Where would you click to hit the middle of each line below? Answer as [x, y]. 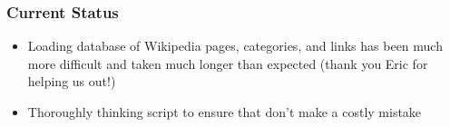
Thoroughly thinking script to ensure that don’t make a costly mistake [225, 112]
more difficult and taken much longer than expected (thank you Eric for [228, 63]
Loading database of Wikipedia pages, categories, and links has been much [235, 46]
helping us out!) [72, 81]
